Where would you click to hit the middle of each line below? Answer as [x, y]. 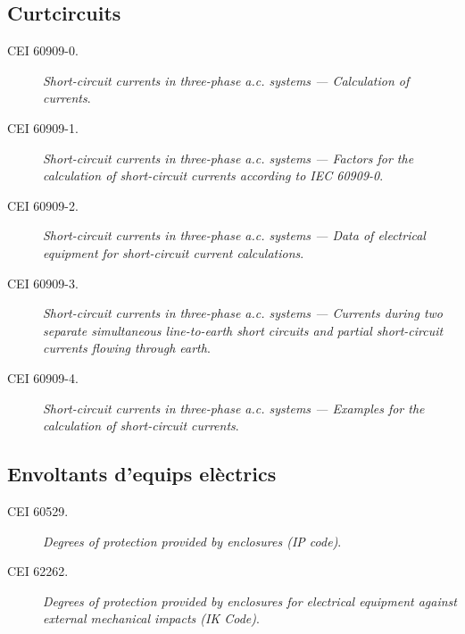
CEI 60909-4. [43, 377]
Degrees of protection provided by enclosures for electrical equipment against [250, 601]
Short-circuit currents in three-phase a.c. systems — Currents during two [243, 313]
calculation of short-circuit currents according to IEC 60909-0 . [213, 175]
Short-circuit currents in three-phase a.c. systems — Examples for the [234, 408]
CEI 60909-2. [43, 205]
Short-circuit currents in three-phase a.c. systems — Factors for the [228, 158]
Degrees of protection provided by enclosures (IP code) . [192, 541]
